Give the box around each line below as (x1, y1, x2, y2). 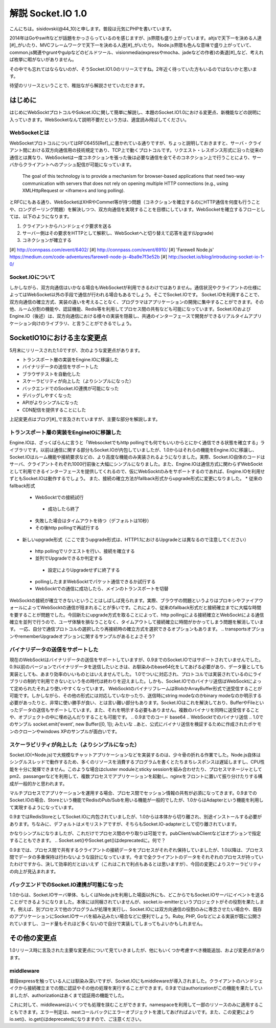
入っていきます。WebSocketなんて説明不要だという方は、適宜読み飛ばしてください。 (9, 116, 189, 122)
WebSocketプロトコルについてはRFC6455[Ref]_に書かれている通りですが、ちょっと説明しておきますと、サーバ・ (9, 140, 248, 146)
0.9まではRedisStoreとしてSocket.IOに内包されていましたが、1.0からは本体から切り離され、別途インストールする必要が (9, 814, 262, 820)
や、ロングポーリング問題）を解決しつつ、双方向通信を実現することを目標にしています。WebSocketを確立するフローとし (9, 206, 265, 212)
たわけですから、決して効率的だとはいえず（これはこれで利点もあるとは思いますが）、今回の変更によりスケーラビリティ (9, 861, 262, 867)
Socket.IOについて (9, 274, 56, 281)
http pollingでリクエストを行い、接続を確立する (35, 548, 135, 554)
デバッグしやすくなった (22, 392, 72, 398)
